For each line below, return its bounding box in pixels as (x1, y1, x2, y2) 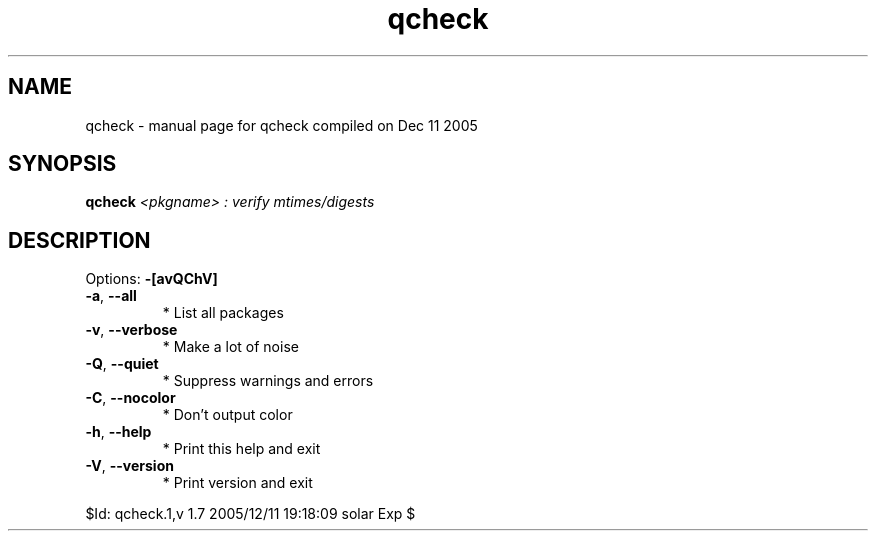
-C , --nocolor (85, 389, 176, 407)
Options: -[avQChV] (85, 270, 218, 288)
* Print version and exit (162, 474, 313, 492)
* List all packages (162, 304, 284, 322)
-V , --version (85, 457, 174, 475)
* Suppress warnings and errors (162, 372, 374, 390)
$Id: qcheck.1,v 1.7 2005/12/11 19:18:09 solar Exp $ (85, 505, 416, 523)
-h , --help (85, 423, 152, 441)
